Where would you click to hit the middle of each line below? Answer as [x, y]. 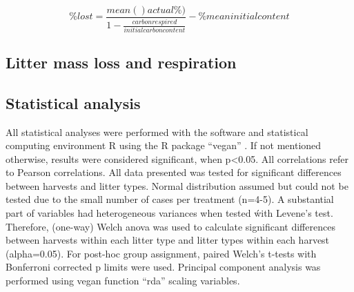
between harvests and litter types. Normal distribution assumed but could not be [177, 185]
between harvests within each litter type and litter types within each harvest [168, 240]
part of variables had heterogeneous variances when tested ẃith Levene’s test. [169, 213]
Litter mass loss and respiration [121, 62]
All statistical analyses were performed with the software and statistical [157, 132]
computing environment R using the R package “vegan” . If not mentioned [164, 145]
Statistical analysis [73, 103]
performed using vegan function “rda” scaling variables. [123, 281]
